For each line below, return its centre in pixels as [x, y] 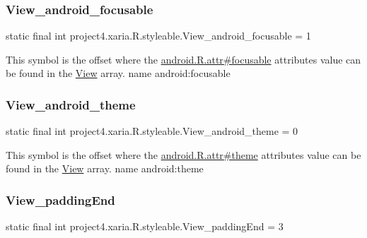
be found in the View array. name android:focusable [118, 73]
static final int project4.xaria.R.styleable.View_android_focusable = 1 [158, 36]
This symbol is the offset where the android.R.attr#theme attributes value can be [183, 154]
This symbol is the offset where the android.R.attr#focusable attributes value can [183, 59]
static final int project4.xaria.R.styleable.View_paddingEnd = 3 [145, 226]
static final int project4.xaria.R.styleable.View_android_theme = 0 [152, 131]
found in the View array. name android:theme [105, 168]
